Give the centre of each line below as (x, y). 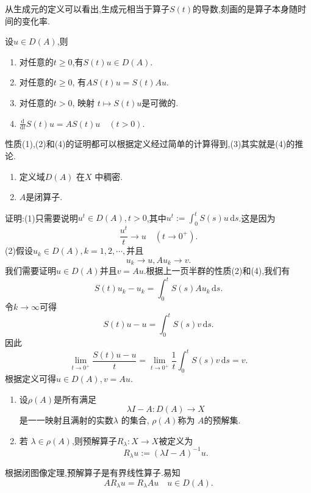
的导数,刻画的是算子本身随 (245, 9)
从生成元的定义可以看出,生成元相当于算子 (87, 9)
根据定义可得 (30, 378)
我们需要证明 (30, 271)
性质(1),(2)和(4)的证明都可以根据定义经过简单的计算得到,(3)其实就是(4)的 (150, 144)
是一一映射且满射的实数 (66, 420)
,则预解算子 (94, 440)
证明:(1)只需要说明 (41, 218)
